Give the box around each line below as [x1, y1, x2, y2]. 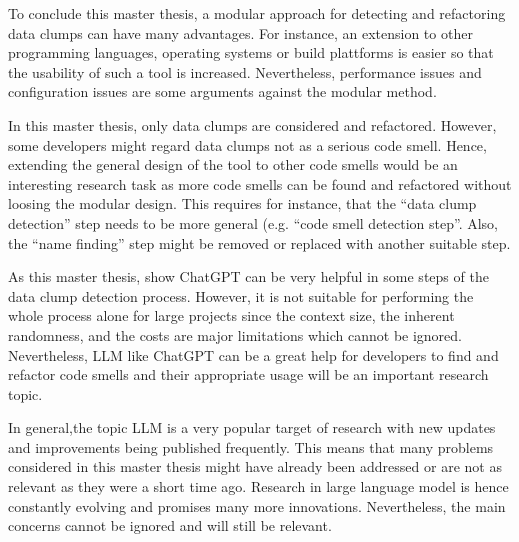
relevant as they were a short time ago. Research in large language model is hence [8, 476, 509, 497]
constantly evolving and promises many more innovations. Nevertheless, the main [8, 495, 506, 516]
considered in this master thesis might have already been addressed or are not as [8, 456, 502, 477]
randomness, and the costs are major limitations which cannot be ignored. [8, 324, 462, 345]
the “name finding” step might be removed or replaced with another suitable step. [8, 232, 511, 253]
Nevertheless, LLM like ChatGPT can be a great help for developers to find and [8, 344, 499, 365]
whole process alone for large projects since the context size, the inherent [8, 305, 455, 326]
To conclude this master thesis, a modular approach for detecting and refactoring [8, 3, 506, 23]
